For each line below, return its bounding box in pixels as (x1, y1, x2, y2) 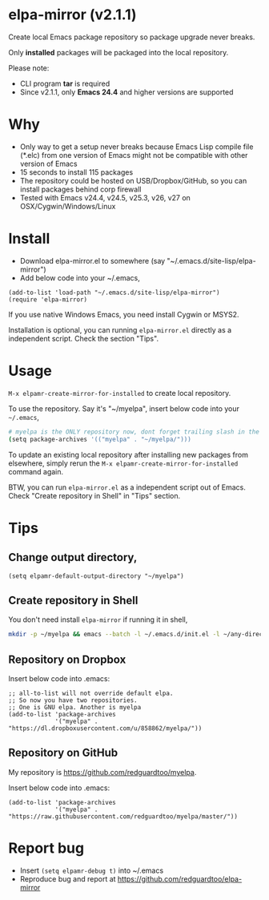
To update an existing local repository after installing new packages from (8, 450, 248, 459)
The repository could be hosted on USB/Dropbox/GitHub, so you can (19, 176, 247, 185)
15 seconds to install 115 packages (19, 167, 134, 177)
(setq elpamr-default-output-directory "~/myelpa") (8, 571, 184, 580)
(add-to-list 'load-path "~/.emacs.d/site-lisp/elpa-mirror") (8, 289, 220, 297)
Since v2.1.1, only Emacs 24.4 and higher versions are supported (19, 87, 234, 97)
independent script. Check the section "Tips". (8, 333, 159, 343)
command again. (8, 466, 64, 476)
